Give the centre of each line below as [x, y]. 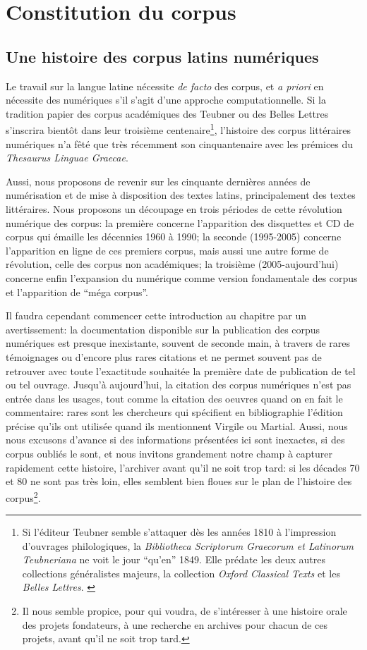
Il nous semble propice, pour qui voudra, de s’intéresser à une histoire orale [185, 611]
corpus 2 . [23, 496]
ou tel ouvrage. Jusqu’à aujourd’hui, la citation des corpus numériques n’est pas [179, 385]
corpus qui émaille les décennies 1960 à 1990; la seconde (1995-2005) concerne [174, 237]
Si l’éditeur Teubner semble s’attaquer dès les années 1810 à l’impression [179, 532]
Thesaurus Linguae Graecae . [67, 158]
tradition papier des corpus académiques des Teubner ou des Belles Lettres [167, 113]
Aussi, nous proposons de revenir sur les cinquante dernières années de [158, 181]
